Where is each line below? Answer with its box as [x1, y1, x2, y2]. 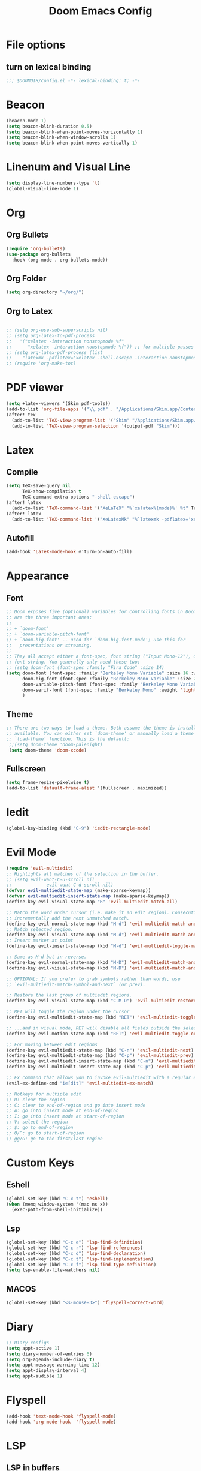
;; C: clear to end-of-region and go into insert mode [6, 1102, 146, 1108]
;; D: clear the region [6, 1097, 66, 1103]
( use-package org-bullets [6, 251, 71, 257]
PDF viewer [6, 381, 64, 394]
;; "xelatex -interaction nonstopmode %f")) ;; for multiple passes [6, 344, 194, 350]
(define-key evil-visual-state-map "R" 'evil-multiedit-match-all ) [6, 899, 178, 905]
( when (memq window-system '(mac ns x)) [6, 1201, 109, 1207]
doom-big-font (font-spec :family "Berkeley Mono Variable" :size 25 [22, 676, 199, 682]
